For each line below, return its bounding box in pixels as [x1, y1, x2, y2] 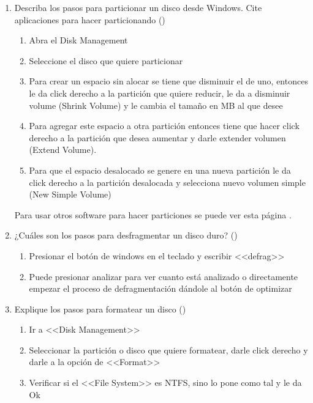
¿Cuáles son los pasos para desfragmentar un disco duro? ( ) [14, 229, 238, 242]
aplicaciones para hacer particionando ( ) [14, 13, 165, 26]
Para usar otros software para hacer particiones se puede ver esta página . [14, 208, 292, 221]
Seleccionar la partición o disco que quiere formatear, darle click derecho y [29, 343, 308, 356]
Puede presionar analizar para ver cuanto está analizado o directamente [29, 270, 298, 283]
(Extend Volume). [29, 143, 97, 156]
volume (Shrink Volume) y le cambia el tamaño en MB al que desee [29, 98, 283, 111]
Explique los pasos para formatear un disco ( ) [14, 302, 186, 315]
